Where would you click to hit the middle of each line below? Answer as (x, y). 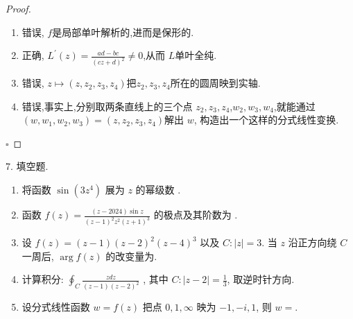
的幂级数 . (158, 190)
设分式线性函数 (56, 307)
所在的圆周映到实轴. (215, 83)
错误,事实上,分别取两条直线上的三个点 (107, 106)
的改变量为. (131, 256)
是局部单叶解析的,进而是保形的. (123, 32)
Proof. (18, 8)
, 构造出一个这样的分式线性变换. (266, 120)
